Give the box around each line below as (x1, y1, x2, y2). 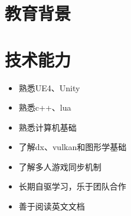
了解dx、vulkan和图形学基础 (18, 141, 127, 153)
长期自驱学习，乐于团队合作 (18, 180, 126, 192)
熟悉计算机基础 (18, 121, 77, 133)
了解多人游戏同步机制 (18, 160, 101, 172)
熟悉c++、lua (18, 101, 71, 114)
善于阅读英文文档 (18, 200, 85, 212)
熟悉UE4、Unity (18, 81, 80, 94)
